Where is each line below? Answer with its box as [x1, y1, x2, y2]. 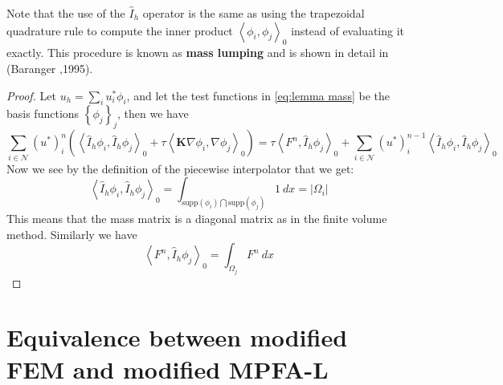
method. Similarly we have [6, 225, 137, 242]
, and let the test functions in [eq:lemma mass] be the [126, 87, 390, 103]
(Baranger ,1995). [6, 59, 93, 76]
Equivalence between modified [6, 321, 348, 354]
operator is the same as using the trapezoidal [142, 5, 365, 21]
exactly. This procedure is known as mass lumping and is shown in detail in [6, 44, 389, 61]
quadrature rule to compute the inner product [6, 22, 233, 38]
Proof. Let [6, 87, 56, 103]
